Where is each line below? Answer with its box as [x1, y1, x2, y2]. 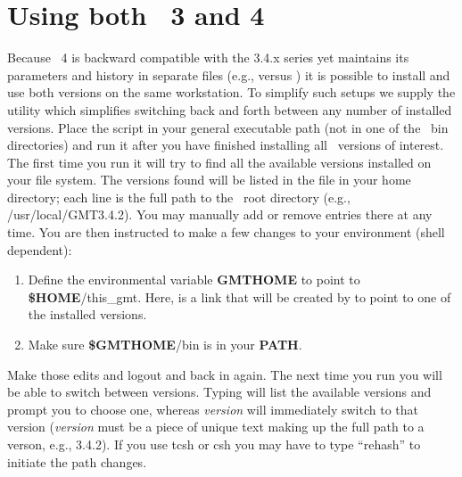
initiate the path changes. [7, 452, 147, 471]
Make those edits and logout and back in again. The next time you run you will [7, 365, 442, 383]
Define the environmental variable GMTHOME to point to [28, 270, 360, 289]
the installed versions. [28, 305, 147, 324]
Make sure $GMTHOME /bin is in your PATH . [28, 335, 302, 354]
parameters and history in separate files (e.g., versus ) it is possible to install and [7, 65, 450, 84]
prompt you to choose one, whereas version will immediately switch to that [7, 399, 419, 418]
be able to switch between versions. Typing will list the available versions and [7, 382, 432, 401]
